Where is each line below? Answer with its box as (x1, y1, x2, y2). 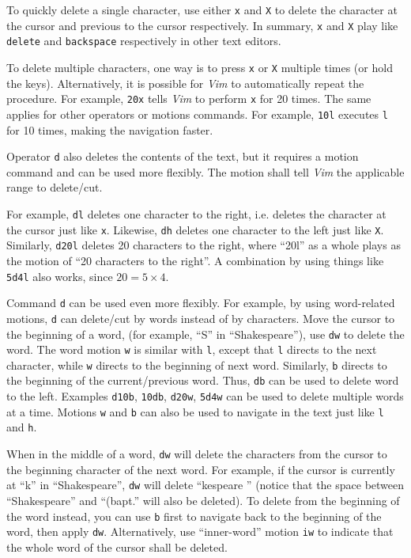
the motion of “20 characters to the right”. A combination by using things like (6, 252, 384, 268)
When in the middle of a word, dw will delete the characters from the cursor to (6, 446, 387, 462)
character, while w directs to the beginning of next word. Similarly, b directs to (6, 356, 387, 373)
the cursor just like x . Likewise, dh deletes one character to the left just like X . (6, 221, 384, 237)
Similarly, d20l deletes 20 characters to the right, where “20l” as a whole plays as (6, 237, 401, 253)
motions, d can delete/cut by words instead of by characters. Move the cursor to (6, 309, 395, 326)
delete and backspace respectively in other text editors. (6, 32, 281, 49)
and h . (6, 419, 37, 435)
